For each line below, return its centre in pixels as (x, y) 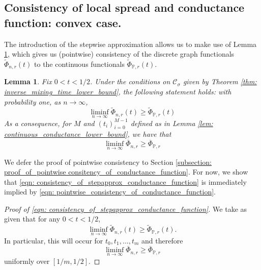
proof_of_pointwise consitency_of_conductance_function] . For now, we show (126, 172)
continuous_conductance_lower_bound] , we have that (88, 134)
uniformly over (27, 261)
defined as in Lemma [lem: (172, 123)
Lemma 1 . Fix (28, 81)
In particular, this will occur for (54, 240)
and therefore (162, 240)
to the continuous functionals (79, 64)
